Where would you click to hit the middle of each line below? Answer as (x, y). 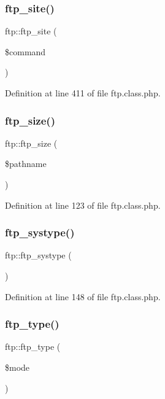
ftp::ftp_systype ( (38, 255)
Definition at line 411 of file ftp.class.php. (83, 93)
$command (25, 51)
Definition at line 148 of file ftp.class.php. (83, 296)
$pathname (26, 164)
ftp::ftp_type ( (33, 347)
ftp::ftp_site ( (31, 31)
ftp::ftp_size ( (31, 143)
